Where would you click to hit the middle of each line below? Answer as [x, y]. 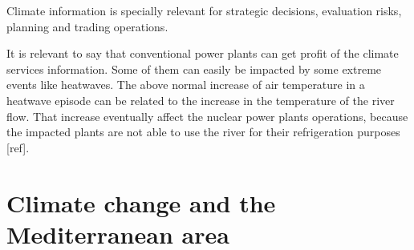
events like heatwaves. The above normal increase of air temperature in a [186, 85]
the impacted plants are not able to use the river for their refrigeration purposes [203, 132]
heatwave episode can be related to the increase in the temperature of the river [201, 100]
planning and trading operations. [87, 26]
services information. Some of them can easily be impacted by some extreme [194, 69]
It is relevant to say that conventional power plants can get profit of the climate [203, 53]
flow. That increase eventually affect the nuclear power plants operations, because [207, 116]
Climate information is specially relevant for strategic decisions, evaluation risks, [204, 10]
